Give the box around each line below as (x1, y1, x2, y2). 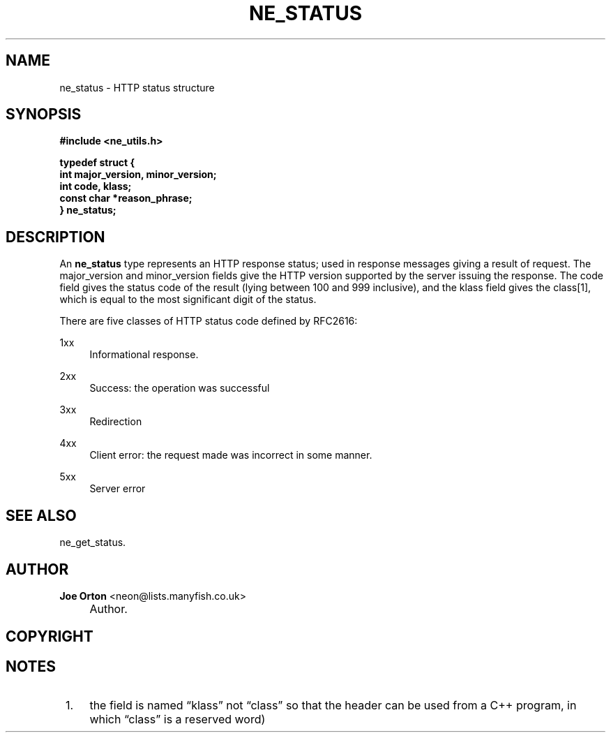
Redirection (89, 415, 142, 428)
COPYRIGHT (6, 628, 93, 646)
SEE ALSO (6, 506, 77, 524)
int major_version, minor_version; (59, 168, 217, 181)
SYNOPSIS (6, 105, 82, 124)
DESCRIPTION (6, 228, 105, 246)
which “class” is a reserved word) (89, 712, 266, 727)
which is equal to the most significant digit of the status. (59, 293, 317, 306)
